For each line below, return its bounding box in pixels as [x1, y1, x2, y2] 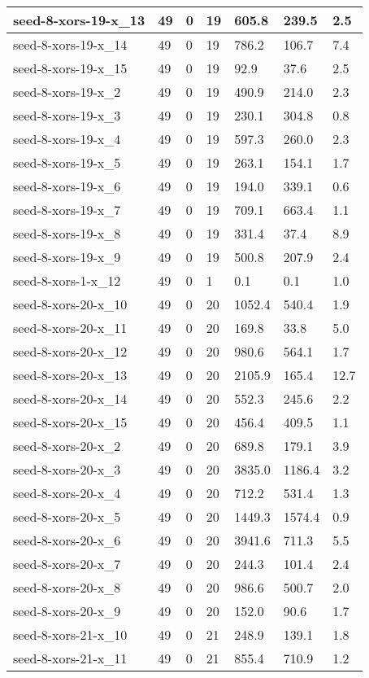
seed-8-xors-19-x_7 [13, 200, 121, 219]
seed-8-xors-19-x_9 [13, 247, 121, 266]
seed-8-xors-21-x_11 [13, 649, 128, 667]
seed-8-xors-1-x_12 [13, 271, 121, 290]
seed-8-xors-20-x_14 [13, 389, 128, 408]
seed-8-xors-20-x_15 [13, 413, 128, 431]
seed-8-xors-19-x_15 [13, 59, 128, 77]
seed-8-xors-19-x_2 [13, 82, 121, 101]
